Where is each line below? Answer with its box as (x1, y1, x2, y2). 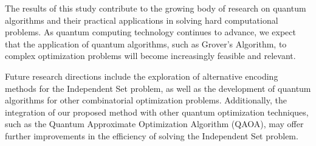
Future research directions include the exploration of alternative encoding (5, 69, 278, 82)
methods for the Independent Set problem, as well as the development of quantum (5, 82, 311, 94)
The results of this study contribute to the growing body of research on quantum (5, 2, 306, 14)
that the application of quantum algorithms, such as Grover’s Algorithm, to (5, 37, 287, 50)
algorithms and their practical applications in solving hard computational (5, 13, 278, 26)
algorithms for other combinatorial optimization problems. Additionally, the (5, 94, 287, 106)
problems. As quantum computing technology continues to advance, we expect (5, 26, 296, 38)
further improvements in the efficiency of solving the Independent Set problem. (5, 129, 298, 142)
